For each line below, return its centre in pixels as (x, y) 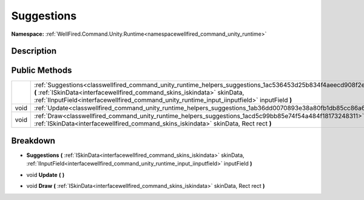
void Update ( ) (45, 175)
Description (34, 51)
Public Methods (42, 71)
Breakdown (33, 140)
